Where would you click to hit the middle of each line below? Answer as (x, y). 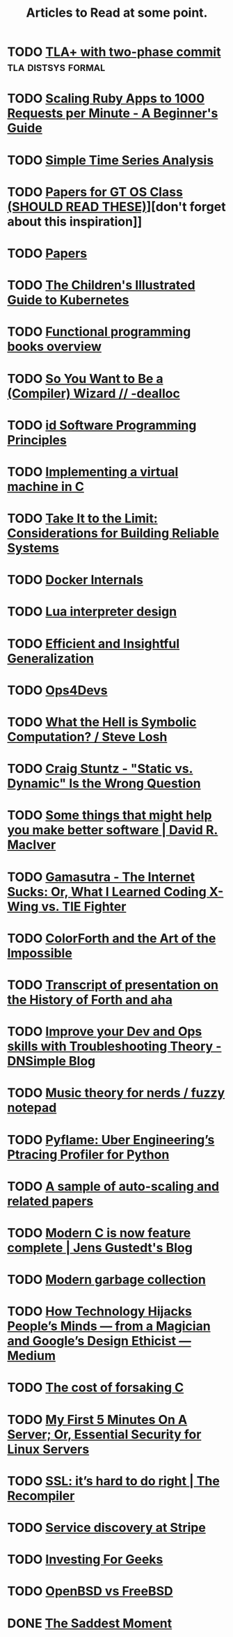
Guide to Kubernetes (68, 300)
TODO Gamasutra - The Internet (101, 877)
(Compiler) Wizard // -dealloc (94, 393)
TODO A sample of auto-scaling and (113, 1186)
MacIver (32, 845)
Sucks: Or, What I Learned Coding (107, 892)
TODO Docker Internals (75, 580)
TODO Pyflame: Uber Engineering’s (111, 1139)
